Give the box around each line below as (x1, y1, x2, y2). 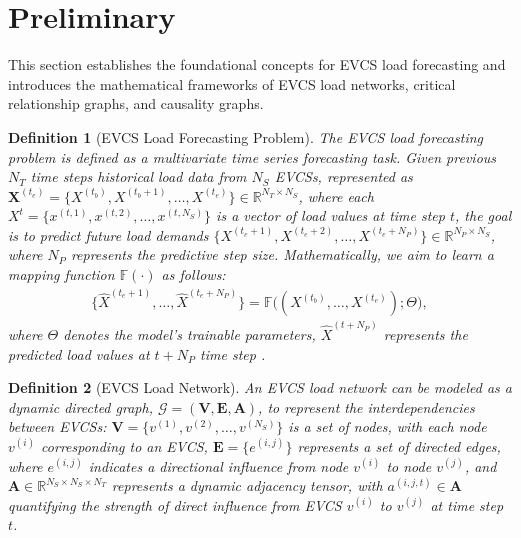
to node (386, 455, 432, 476)
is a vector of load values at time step (216, 205, 445, 226)
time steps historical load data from (30, 166, 247, 187)
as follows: (161, 264, 226, 285)
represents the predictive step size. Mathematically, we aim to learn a (70, 244, 494, 265)
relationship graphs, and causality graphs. (8, 93, 264, 114)
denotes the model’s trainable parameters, (63, 324, 316, 344)
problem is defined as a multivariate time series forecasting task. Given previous (8, 146, 497, 167)
